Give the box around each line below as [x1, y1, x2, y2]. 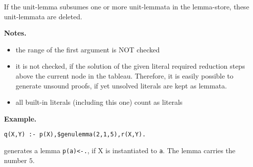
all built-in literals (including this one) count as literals [15, 97, 183, 107]
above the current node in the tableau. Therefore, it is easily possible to [15, 70, 234, 81]
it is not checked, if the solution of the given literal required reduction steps [15, 61, 245, 71]
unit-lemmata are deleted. [4, 11, 82, 21]
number [4, 155, 27, 165]
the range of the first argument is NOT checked [15, 44, 160, 54]
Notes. [4, 28, 27, 38]
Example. [4, 113, 37, 124]
